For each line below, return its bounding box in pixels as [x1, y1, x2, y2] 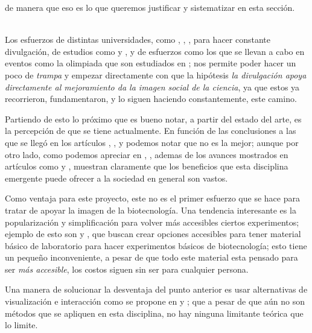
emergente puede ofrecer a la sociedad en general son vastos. [5, 171, 228, 184]
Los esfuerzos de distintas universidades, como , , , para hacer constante [5, 33, 270, 46]
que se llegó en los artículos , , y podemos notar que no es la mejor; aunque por [5, 136, 299, 148]
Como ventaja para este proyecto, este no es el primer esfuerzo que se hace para [5, 192, 300, 205]
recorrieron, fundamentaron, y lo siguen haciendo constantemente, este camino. [5, 92, 297, 105]
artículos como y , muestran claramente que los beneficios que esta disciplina [5, 160, 288, 173]
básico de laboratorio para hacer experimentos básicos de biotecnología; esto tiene [5, 239, 307, 252]
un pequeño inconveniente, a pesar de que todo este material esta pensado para [5, 251, 298, 264]
